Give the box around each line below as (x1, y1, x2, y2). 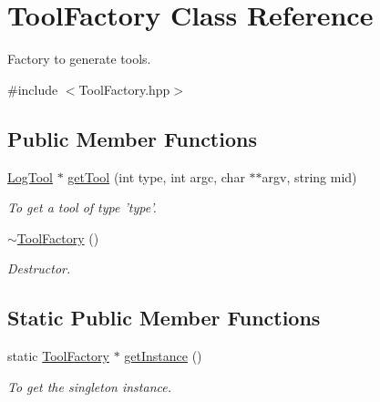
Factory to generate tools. (7, 49, 151, 68)
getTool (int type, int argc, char (67, 167, 245, 186)
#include (7, 79, 58, 98)
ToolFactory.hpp (78, 79, 170, 98)
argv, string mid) (262, 167, 357, 186)
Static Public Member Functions (7, 304, 321, 332)
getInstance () (124, 346, 202, 366)
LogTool (7, 167, 53, 186)
